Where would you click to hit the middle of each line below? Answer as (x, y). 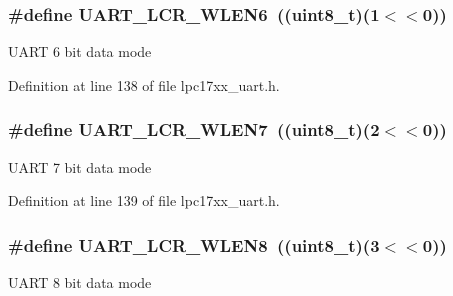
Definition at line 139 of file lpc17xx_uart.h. (144, 200)
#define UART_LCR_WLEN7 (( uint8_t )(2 (194, 129)
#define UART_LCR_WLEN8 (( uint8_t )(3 (194, 244)
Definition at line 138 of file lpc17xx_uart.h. (144, 84)
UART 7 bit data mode (80, 166)
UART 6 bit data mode (80, 51)
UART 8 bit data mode (80, 282)
